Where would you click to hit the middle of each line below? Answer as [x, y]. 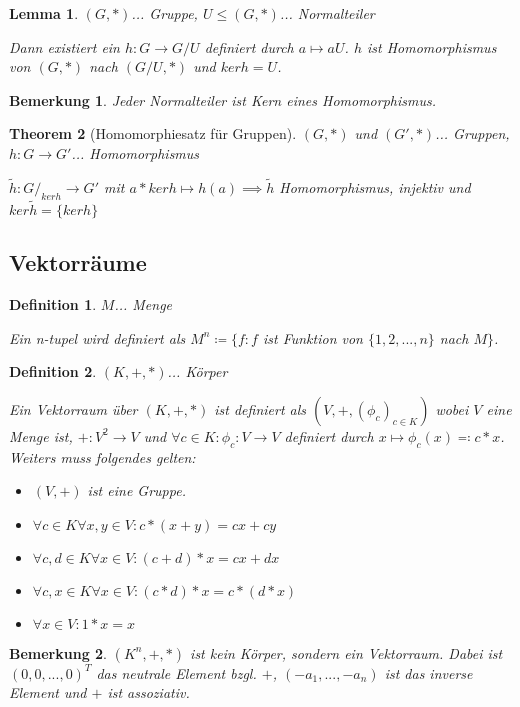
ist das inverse [428, 672]
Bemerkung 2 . [58, 652]
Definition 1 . [53, 304]
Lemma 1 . [44, 13]
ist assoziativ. [148, 692]
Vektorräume [78, 262]
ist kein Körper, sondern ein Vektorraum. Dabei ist [346, 652]
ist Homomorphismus [431, 46]
